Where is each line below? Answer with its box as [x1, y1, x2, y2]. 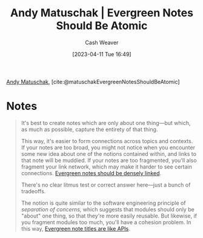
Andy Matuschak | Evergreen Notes [10, 6, 194, 20]
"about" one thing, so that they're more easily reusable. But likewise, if [21, 212, 197, 219]
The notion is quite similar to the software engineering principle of [21, 199, 186, 207]
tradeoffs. [21, 187, 46, 195]
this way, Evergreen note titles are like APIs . [21, 225, 130, 232]
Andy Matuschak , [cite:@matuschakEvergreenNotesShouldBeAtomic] [6, 78, 180, 85]
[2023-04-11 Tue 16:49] [72, 50, 131, 57]
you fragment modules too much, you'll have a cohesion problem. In [21, 218, 191, 226]
